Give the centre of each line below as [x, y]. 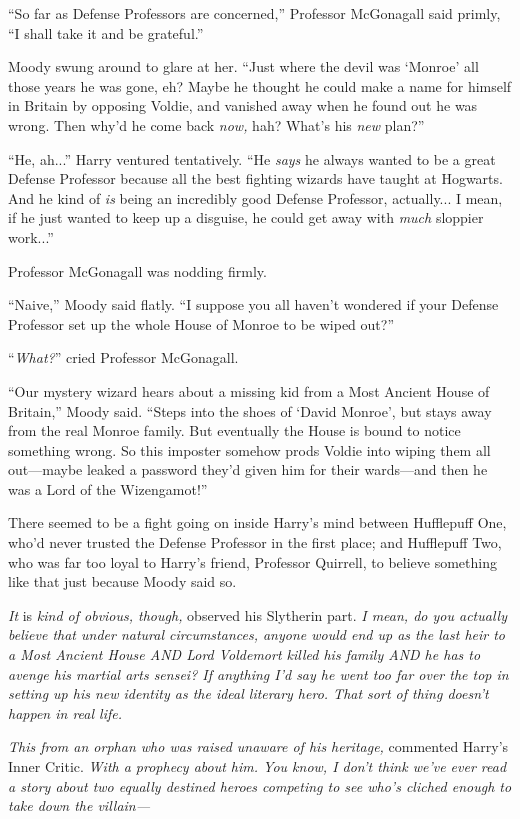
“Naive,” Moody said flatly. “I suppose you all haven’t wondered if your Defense [253, 304]
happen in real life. [65, 712]
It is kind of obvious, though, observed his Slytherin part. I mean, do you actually [257, 614]
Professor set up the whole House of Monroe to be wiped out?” [201, 323]
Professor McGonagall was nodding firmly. [137, 270]
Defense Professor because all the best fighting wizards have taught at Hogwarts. [255, 178]
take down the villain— [79, 805]
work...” [31, 236]
